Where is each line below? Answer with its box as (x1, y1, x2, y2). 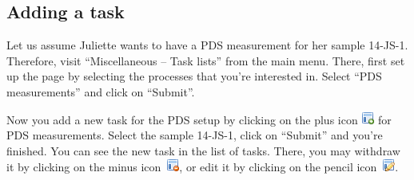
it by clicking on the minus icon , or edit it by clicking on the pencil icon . (6, 158, 399, 175)
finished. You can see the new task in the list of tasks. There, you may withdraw (6, 142, 400, 158)
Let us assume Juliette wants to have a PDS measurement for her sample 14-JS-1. (6, 37, 408, 53)
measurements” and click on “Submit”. (6, 83, 195, 100)
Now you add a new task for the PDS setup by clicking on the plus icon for (6, 111, 392, 127)
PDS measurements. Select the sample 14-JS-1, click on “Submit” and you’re (6, 127, 383, 143)
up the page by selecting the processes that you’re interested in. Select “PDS (6, 68, 382, 84)
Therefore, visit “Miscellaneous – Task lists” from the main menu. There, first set (6, 52, 405, 68)
